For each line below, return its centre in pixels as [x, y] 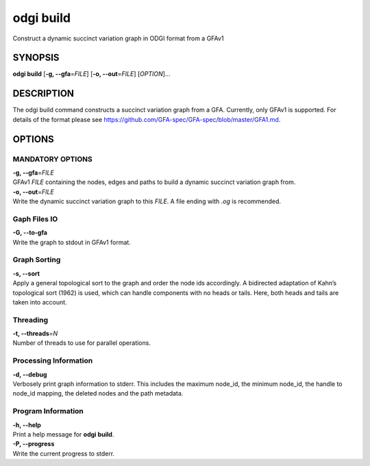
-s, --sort [26, 273]
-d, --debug [30, 374]
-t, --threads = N [35, 334]
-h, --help [27, 425]
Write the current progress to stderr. [64, 453]
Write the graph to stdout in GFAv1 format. [72, 242]
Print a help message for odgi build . [63, 434]
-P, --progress [34, 444]
